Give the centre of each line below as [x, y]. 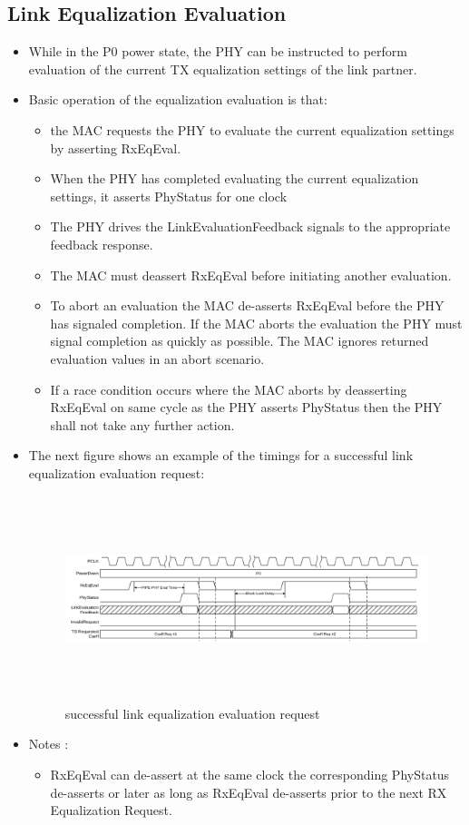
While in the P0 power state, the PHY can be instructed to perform [218, 51]
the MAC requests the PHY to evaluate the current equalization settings [252, 129]
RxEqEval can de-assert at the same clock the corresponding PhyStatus [250, 775]
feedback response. [102, 244]
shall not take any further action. [142, 424]
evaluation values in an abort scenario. [157, 358]
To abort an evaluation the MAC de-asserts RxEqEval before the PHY [247, 305]
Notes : [49, 744]
